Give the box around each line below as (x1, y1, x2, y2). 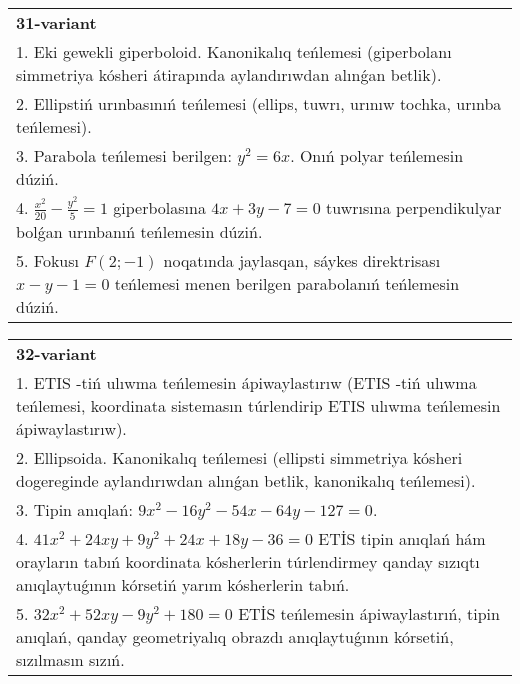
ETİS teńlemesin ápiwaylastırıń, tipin (238, 601, 500, 625)
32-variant (16, 341, 97, 365)
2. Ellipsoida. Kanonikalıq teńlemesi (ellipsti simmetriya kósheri (16, 445, 463, 469)
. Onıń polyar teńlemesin (290, 144, 464, 167)
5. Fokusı (16, 248, 79, 272)
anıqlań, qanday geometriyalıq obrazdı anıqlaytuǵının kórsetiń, (16, 624, 454, 648)
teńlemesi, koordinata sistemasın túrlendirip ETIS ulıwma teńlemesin (16, 393, 501, 417)
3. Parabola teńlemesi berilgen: (16, 144, 232, 167)
